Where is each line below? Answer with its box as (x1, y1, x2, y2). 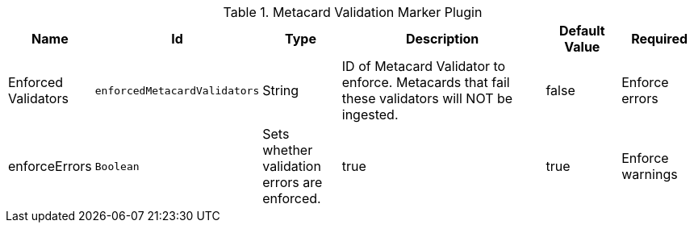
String (262, 82, 299, 98)
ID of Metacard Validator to (341, 58, 506, 74)
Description (405, 31, 479, 47)
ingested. (341, 106, 399, 123)
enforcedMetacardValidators (94, 84, 260, 97)
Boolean (94, 160, 140, 173)
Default (558, 23, 605, 39)
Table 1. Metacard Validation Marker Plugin (223, 4, 483, 20)
